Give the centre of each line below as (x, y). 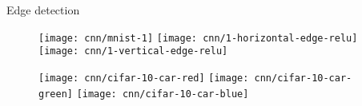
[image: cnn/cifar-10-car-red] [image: (144, 78)
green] (56, 94)
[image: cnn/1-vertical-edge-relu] (133, 51)
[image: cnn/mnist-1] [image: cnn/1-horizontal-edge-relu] (198, 38)
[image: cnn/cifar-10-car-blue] (163, 94)
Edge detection (43, 10)
